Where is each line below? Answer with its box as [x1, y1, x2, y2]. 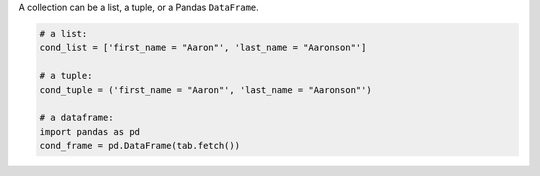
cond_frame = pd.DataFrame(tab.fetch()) [39, 140, 240, 152]
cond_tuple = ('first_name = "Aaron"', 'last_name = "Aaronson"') [39, 84, 372, 95]
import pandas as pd [39, 126, 140, 137]
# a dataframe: [39, 112, 114, 124]
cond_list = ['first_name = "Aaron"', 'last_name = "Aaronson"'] [39, 42, 367, 54]
